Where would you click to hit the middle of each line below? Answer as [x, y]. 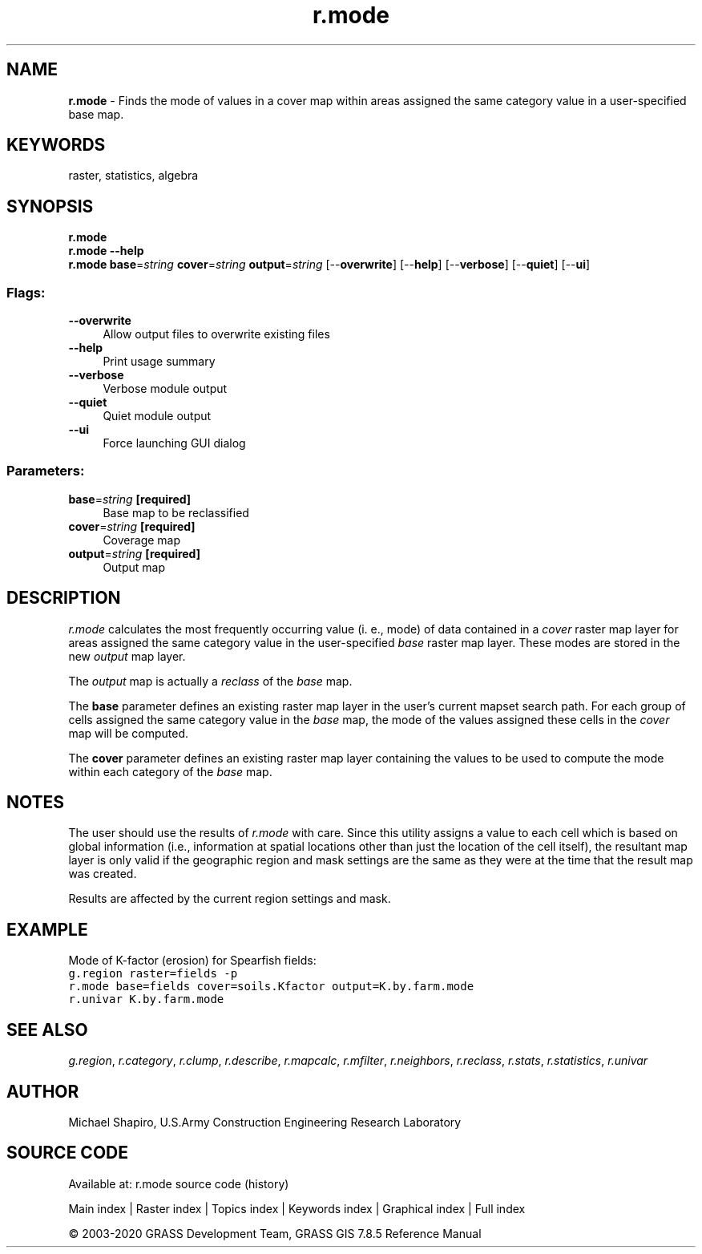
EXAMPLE [47, 929]
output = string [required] [134, 553]
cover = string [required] [132, 526]
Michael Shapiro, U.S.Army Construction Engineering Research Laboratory [265, 1122]
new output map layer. [127, 656]
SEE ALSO [47, 1029]
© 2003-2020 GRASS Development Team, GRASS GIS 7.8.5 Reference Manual [275, 1233]
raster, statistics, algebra [133, 176]
